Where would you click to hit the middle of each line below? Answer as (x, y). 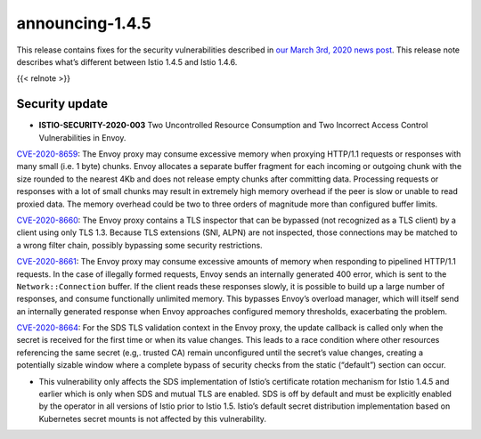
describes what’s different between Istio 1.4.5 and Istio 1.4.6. (127, 61)
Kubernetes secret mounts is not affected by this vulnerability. (153, 419)
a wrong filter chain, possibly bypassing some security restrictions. (139, 245)
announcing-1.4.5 (84, 23)
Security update (62, 104)
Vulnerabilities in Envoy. (82, 137)
